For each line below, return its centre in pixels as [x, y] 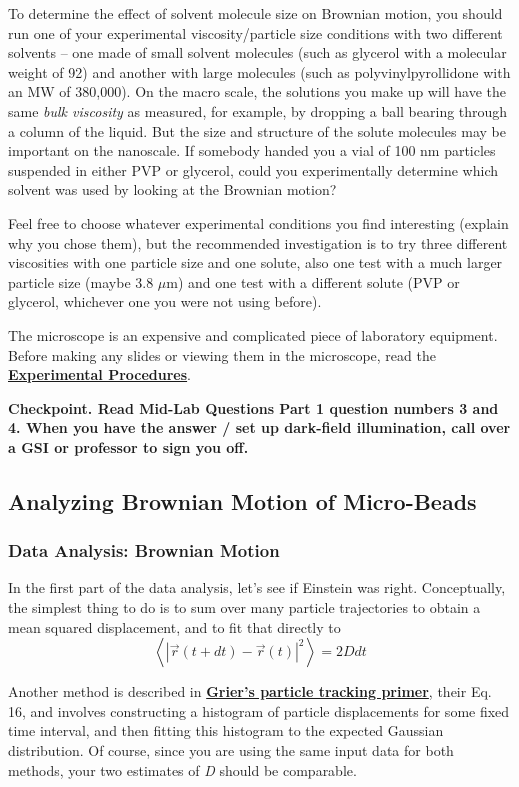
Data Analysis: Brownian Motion [144, 550]
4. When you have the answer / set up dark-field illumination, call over [259, 427]
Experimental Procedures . [99, 374]
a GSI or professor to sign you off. [128, 446]
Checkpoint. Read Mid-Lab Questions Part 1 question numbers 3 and [253, 407]
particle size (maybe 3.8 [81, 281]
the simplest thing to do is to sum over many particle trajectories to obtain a [244, 607]
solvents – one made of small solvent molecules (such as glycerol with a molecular [257, 52]
